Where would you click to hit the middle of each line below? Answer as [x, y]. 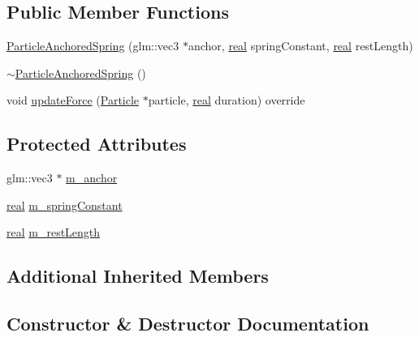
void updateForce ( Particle [73, 100]
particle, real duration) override [227, 100]
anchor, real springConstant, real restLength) [300, 46]
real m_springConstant [65, 205]
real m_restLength [54, 232]
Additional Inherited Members [138, 276]
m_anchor [92, 178]
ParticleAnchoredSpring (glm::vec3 [93, 46]
